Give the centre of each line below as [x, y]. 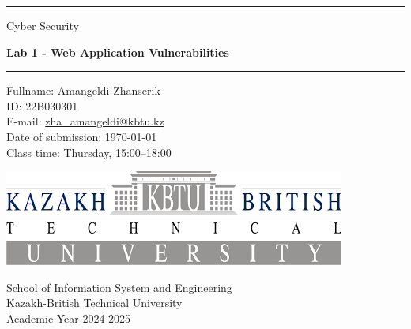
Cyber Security [43, 25]
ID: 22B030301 [42, 105]
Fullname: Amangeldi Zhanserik [83, 90]
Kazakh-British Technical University [94, 303]
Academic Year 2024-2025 [69, 318]
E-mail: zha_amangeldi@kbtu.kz [85, 121]
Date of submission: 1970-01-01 [82, 136]
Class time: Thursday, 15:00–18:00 [89, 152]
